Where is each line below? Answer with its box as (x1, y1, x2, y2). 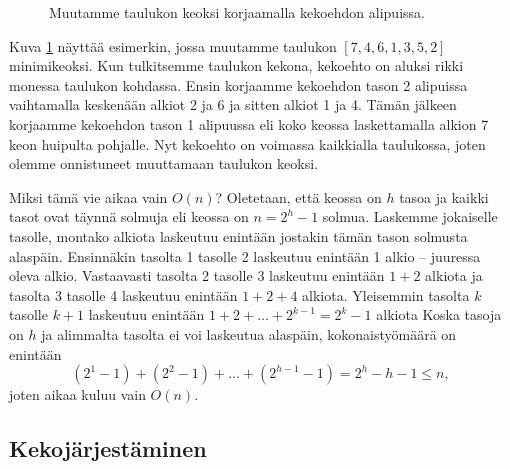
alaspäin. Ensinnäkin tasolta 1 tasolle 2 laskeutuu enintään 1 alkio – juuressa (9, 245, 481, 266)
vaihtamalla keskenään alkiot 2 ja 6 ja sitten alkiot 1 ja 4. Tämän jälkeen (9, 94, 457, 115)
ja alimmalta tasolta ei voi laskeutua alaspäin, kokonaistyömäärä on (41, 323, 457, 344)
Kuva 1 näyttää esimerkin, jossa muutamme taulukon (9, 35, 337, 56)
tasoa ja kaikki (399, 186, 489, 207)
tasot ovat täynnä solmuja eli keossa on (9, 206, 249, 227)
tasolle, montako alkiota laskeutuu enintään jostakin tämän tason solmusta (9, 225, 468, 246)
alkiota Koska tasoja (376, 304, 502, 325)
